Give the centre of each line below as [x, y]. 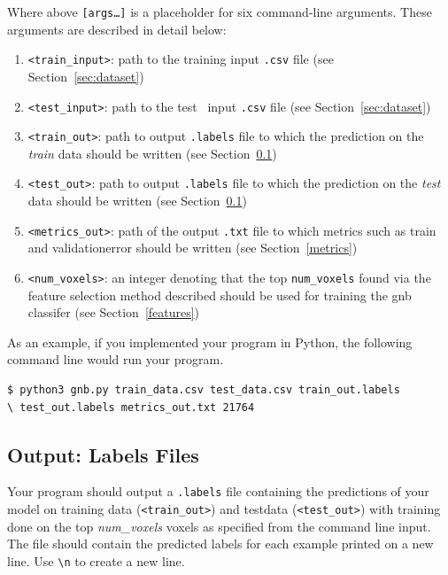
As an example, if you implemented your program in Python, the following [210, 342]
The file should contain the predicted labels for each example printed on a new [220, 544]
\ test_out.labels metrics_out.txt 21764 [131, 407]
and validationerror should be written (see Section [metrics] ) [193, 248]
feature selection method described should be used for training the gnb [220, 295]
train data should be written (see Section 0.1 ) [152, 153]
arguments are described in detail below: [117, 29]
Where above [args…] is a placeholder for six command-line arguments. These [220, 12]
